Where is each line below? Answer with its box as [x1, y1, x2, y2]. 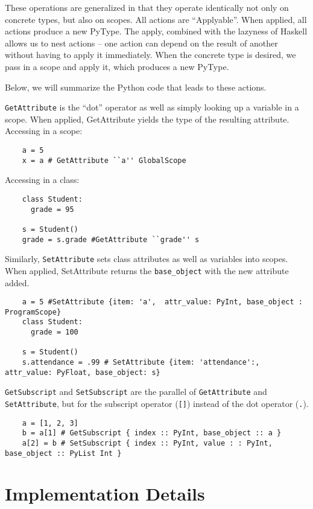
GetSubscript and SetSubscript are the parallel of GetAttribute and [5, 385, 267, 398]
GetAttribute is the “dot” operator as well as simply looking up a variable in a [5, 101, 299, 114]
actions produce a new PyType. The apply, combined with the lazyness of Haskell [5, 25, 308, 37]
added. [5, 276, 30, 289]
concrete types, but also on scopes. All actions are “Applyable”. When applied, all [5, 13, 307, 25]
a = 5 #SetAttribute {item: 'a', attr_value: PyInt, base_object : [22, 298, 303, 307]
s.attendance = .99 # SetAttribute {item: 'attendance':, [22, 358, 260, 367]
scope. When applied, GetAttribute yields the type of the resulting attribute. [5, 112, 289, 125]
